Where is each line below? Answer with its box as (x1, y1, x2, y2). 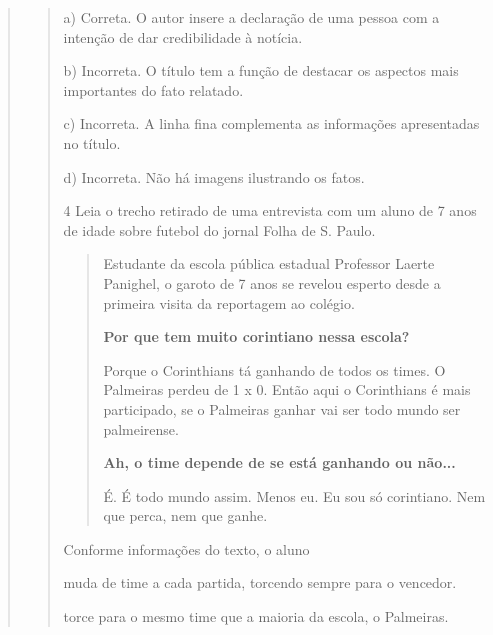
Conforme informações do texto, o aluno (63, 538, 310, 559)
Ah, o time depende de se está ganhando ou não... (103, 452, 456, 473)
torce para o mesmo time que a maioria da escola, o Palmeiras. (63, 606, 449, 627)
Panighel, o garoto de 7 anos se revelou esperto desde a (103, 272, 441, 293)
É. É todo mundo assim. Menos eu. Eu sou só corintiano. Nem (103, 485, 486, 506)
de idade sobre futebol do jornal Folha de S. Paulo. (63, 219, 376, 240)
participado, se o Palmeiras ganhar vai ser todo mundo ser (103, 398, 461, 419)
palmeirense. (103, 418, 179, 439)
